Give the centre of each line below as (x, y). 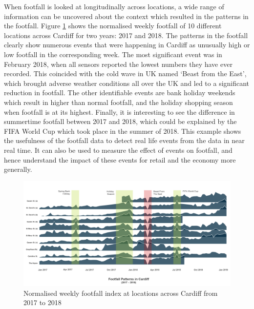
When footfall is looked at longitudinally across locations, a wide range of (114, 6)
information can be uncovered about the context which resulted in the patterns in (126, 16)
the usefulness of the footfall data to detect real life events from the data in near (124, 140)
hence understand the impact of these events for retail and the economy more (120, 159)
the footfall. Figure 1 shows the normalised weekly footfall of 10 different (113, 26)
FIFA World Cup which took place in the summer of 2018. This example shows (123, 131)
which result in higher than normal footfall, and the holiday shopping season (118, 102)
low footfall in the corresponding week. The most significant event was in (113, 54)
